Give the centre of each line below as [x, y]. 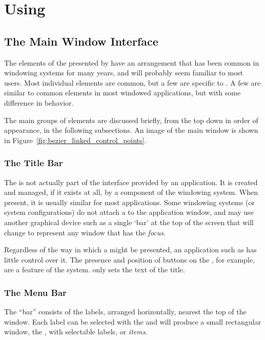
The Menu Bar [35, 292]
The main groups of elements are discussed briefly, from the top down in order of [131, 120]
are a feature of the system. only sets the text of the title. [95, 269]
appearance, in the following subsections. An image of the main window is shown [131, 130]
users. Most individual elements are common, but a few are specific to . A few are [132, 82]
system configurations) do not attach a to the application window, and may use [129, 212]
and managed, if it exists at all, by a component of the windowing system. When [131, 192]
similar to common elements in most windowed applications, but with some [123, 93]
